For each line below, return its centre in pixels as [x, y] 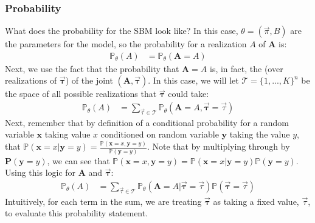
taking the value [260, 134]
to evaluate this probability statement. [77, 213]
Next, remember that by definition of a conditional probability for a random [147, 122]
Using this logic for [40, 172]
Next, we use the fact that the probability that [92, 68]
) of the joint [89, 80]
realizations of [31, 80]
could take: [189, 94]
